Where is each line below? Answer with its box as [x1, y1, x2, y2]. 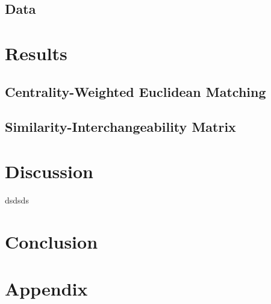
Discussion [5, 158, 93, 183]
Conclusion [5, 229, 98, 253]
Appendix [5, 276, 88, 300]
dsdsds [5, 193, 29, 206]
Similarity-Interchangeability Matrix [5, 117, 236, 136]
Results [5, 40, 67, 65]
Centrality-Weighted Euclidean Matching [5, 82, 266, 101]
